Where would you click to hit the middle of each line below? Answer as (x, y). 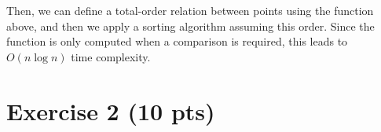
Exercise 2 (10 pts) (111, 110)
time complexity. (111, 56)
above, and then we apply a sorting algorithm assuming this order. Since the (190, 26)
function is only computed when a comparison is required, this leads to (177, 41)
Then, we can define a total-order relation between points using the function (190, 10)
